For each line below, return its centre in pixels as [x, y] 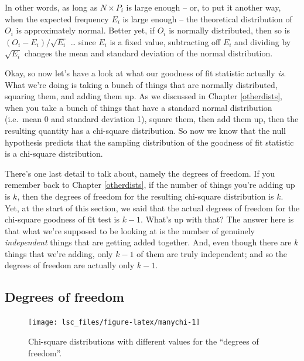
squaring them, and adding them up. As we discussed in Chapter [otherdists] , [144, 96]
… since [83, 41]
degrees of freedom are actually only [70, 265]
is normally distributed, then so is [230, 30]
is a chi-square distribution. [54, 153]
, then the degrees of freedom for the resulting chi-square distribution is [146, 196]
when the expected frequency [57, 18]
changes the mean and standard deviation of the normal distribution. [148, 53]
